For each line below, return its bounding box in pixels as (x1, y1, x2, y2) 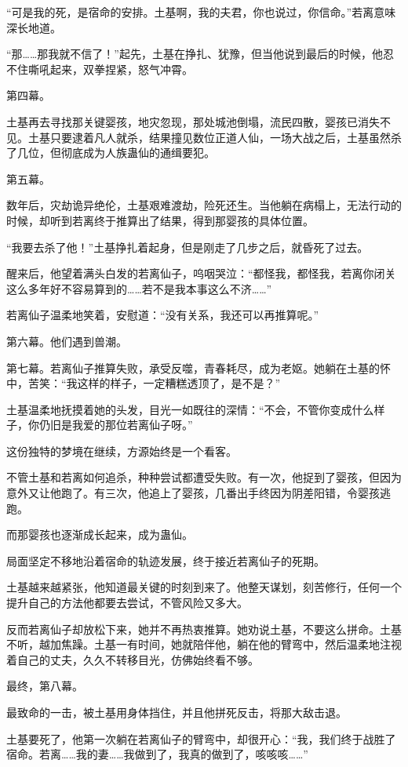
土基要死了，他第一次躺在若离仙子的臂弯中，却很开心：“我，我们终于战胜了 (6, 730, 396, 747)
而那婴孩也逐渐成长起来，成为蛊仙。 (6, 526, 193, 543)
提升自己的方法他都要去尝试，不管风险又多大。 (6, 594, 248, 611)
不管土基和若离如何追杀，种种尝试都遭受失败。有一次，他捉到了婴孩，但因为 (6, 469, 402, 485)
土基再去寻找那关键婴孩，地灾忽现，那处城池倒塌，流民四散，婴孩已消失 (6, 113, 380, 129)
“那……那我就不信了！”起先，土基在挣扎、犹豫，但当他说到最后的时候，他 (6, 45, 383, 62)
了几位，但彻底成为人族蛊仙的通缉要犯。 (6, 144, 215, 161)
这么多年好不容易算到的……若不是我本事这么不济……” (6, 280, 272, 296)
